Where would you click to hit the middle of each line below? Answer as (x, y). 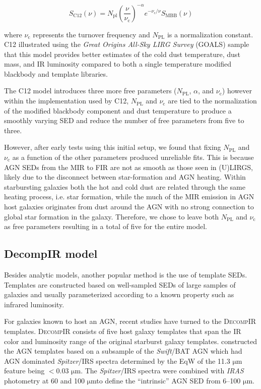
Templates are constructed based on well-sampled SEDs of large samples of (120, 284)
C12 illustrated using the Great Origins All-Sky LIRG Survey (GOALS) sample (127, 44)
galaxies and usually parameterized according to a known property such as (119, 294)
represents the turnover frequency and (91, 34)
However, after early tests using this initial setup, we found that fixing (113, 147)
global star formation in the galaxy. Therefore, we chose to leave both (112, 216)
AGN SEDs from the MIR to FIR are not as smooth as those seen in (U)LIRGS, (128, 167)
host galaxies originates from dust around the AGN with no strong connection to (129, 206)
